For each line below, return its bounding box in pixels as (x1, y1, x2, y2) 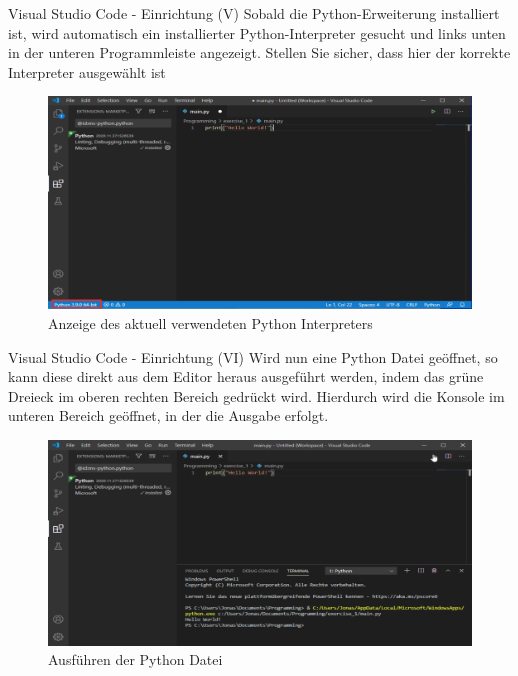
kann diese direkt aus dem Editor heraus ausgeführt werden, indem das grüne (8, 366, 484, 387)
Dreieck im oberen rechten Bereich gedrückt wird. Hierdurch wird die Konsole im (8, 385, 505, 406)
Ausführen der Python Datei (48, 649, 223, 670)
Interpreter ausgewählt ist (8, 61, 166, 82)
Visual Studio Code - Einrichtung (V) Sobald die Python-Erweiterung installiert (8, 3, 500, 23)
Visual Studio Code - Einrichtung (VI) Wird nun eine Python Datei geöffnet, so (8, 346, 498, 367)
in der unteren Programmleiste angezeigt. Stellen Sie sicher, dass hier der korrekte (8, 42, 511, 63)
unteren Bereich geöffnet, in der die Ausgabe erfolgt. (8, 405, 329, 426)
